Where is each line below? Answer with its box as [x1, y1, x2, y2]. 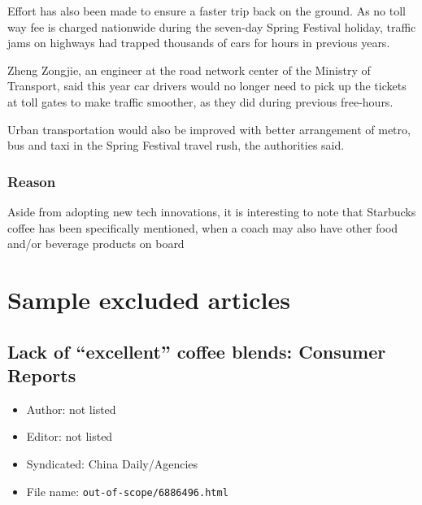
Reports [7, 362, 76, 387]
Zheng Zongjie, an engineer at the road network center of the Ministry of [7, 61, 371, 78]
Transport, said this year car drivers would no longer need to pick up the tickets [7, 77, 407, 94]
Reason [7, 171, 56, 191]
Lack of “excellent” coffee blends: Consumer [7, 338, 386, 364]
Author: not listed [26, 400, 116, 417]
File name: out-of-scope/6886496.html [26, 482, 228, 499]
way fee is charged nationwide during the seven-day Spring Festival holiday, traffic [7, 18, 416, 35]
